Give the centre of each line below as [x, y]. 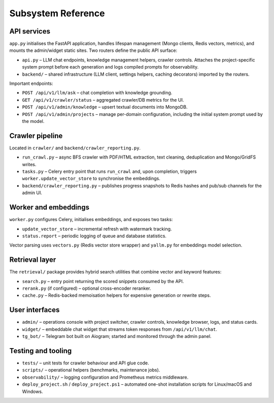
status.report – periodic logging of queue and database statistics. [94, 236]
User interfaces [35, 310]
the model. [33, 121]
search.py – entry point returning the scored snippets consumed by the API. [103, 281]
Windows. [32, 391]
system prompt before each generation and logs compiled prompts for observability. [110, 67]
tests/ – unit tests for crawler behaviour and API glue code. [85, 363]
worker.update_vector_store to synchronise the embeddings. [91, 178]
